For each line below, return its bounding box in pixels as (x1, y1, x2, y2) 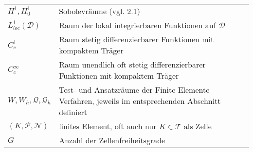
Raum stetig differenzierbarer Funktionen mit (59, 34, 214, 45)
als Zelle (183, 120, 212, 132)
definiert (59, 106, 88, 118)
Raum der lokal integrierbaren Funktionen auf (59, 19, 216, 31)
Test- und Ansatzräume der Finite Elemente (59, 84, 210, 95)
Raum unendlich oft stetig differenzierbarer (59, 59, 206, 70)
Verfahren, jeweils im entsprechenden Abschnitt (59, 95, 221, 106)
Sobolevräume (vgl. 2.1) (59, 5, 140, 17)
